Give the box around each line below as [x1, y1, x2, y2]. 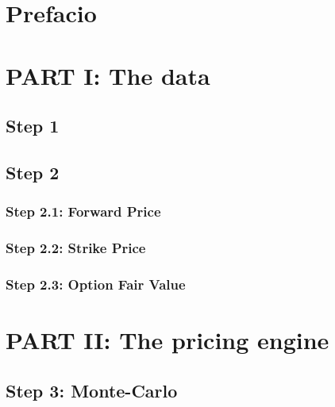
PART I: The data [6, 59, 210, 91]
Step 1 [6, 113, 60, 138]
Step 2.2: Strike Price [6, 238, 146, 258]
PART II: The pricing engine [6, 324, 329, 356]
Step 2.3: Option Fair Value [6, 274, 186, 294]
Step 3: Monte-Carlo [6, 378, 178, 402]
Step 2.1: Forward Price [6, 202, 161, 221]
